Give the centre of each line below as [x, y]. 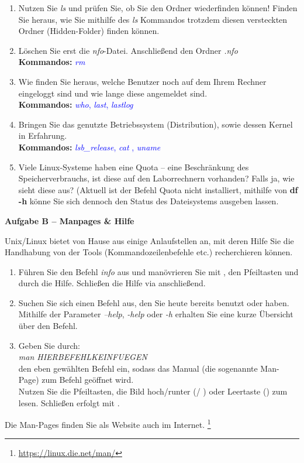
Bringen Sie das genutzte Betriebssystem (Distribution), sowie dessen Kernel [156, 124]
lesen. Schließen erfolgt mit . [69, 402]
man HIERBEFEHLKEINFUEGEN [83, 357]
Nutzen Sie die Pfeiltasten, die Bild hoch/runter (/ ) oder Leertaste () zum [153, 391]
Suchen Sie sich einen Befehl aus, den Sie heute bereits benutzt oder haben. [154, 302]
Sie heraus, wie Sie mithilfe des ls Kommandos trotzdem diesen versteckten [153, 19]
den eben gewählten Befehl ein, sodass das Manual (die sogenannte [138, 368]
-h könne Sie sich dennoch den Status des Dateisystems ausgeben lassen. [148, 201]
